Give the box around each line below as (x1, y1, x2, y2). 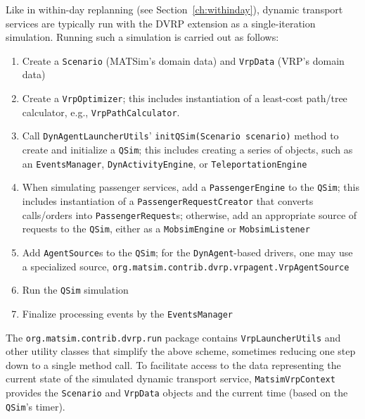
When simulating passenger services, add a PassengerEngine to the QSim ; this (22, 180, 359, 194)
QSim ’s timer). (6, 399, 65, 413)
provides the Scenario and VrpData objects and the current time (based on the (6, 385, 348, 400)
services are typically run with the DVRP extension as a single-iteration (6, 15, 316, 30)
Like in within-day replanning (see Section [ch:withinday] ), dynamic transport (6, 2, 343, 16)
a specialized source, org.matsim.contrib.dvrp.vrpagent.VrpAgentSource (22, 258, 350, 273)
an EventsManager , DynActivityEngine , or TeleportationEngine (22, 156, 307, 170)
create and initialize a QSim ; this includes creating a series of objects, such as (22, 142, 353, 156)
